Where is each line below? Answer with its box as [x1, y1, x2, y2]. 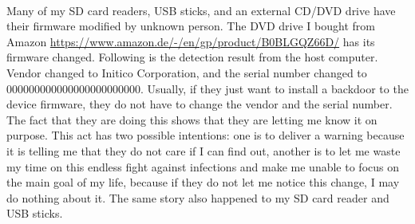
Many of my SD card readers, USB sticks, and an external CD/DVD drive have [6, 2, 396, 18]
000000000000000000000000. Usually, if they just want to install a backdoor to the [6, 80, 409, 96]
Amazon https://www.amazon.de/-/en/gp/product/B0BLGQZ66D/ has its [6, 33, 375, 49]
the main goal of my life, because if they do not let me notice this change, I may [6, 174, 400, 191]
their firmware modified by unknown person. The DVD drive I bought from [6, 18, 375, 34]
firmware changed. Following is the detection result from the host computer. [6, 49, 378, 65]
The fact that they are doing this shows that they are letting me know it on [6, 111, 377, 128]
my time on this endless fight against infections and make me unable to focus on [6, 158, 399, 175]
